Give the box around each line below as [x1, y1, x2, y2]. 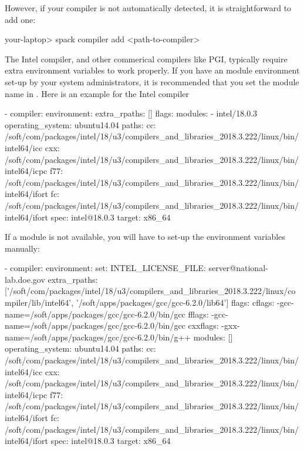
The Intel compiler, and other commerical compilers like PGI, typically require [5, 52, 288, 65]
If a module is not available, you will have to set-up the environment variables [5, 230, 285, 243]
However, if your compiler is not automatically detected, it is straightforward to [5, 2, 292, 14]
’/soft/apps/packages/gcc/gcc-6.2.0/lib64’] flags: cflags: [76, 296, 275, 309]
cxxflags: [188, 319, 219, 332]
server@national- [208, 262, 268, 274]
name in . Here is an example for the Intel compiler [5, 87, 189, 99]
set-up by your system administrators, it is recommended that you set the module [5, 75, 299, 88]
